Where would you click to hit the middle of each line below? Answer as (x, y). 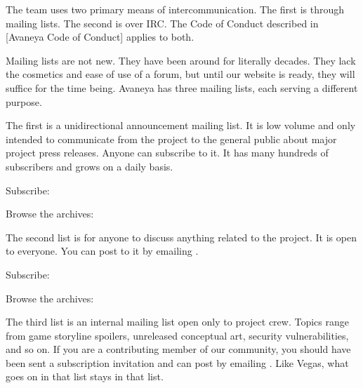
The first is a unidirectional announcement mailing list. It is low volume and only (181, 125)
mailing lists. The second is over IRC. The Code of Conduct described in (162, 23)
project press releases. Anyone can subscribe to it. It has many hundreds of (167, 153)
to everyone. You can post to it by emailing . (102, 251)
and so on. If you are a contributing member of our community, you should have (178, 349)
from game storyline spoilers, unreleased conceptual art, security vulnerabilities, (177, 335)
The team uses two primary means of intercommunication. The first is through (175, 9)
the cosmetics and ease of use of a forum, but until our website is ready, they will (180, 74)
